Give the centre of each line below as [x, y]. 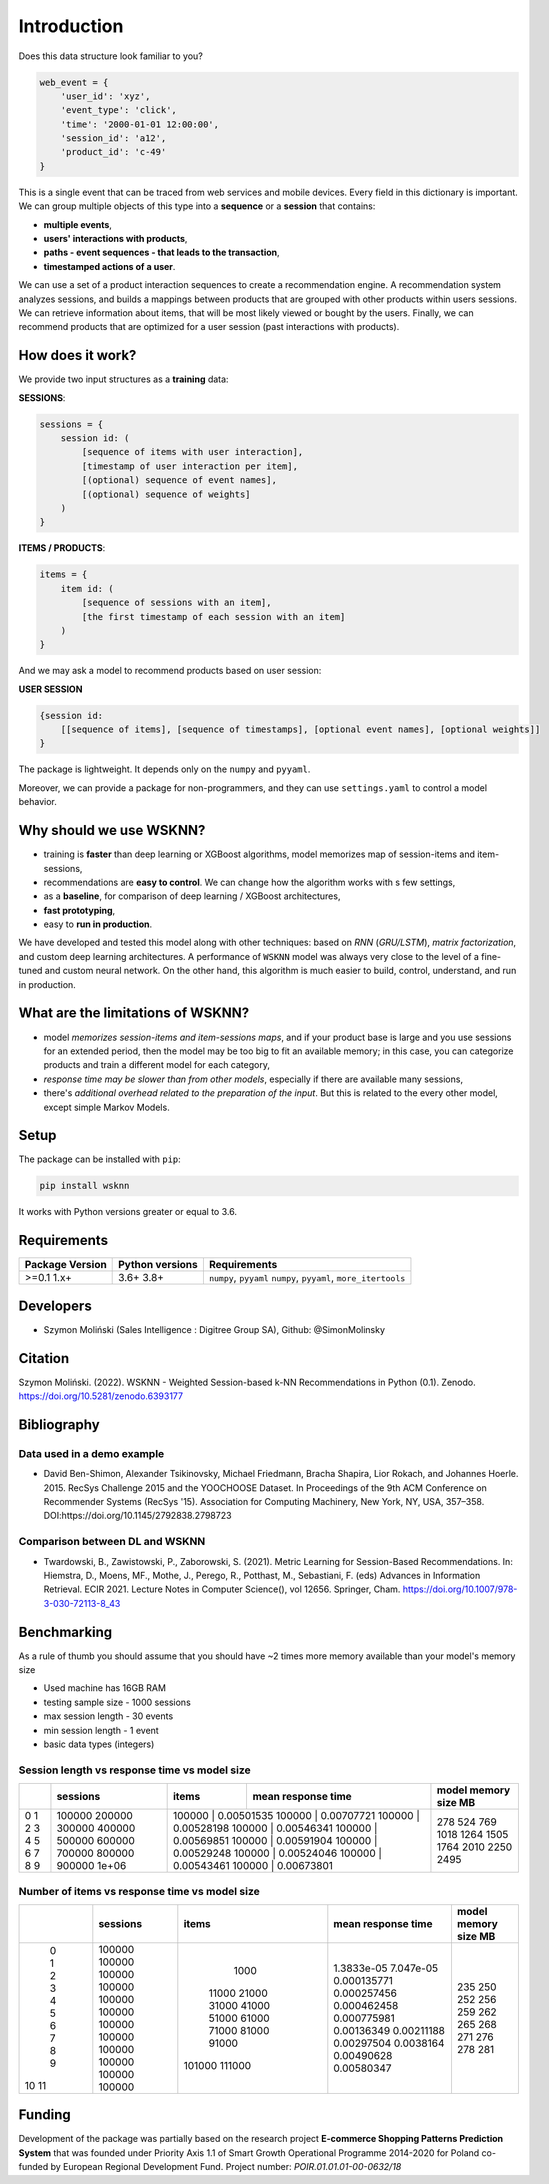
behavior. [37, 802]
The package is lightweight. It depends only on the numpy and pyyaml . [164, 769]
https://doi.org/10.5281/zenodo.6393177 [101, 1396]
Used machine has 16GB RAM [105, 1688]
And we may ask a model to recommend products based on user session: [170, 671]
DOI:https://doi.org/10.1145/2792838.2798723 [137, 1516]
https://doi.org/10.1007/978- [460, 1589]
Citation [44, 1358]
